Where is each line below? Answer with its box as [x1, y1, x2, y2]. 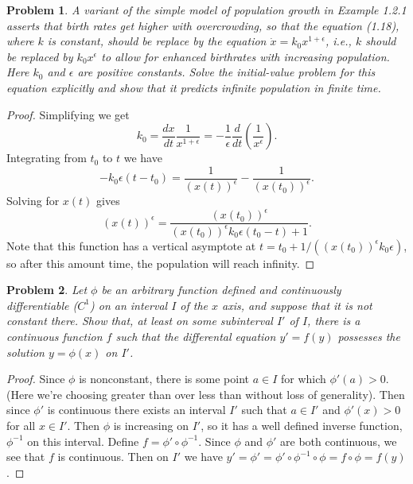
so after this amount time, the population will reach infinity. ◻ [6, 254, 315, 271]
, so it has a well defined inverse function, [201, 417, 403, 433]
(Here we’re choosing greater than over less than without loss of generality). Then [6, 385, 405, 402]
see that [6, 448, 45, 465]
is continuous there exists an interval [47, 401, 226, 418]
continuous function [6, 328, 103, 345]
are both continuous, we [280, 432, 397, 449]
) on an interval [89, 296, 168, 313]
